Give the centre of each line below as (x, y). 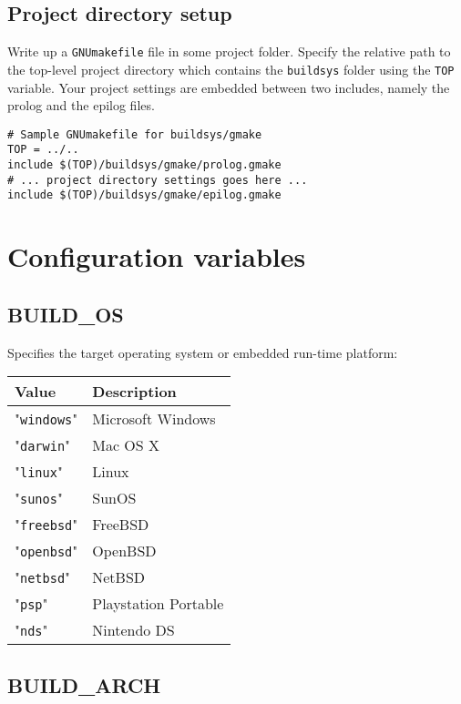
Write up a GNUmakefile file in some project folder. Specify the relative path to (229, 51)
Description (134, 392)
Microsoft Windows (154, 419)
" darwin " (43, 445)
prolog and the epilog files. (81, 105)
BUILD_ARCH (84, 684)
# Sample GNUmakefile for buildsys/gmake (135, 134)
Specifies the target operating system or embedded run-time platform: (203, 352)
